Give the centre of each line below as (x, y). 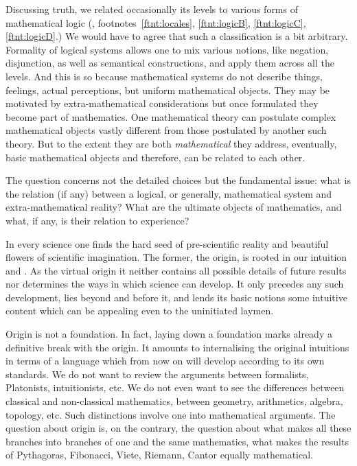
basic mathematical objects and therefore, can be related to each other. (156, 157)
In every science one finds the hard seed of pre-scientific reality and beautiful (167, 243)
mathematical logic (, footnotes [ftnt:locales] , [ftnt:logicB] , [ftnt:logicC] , (156, 22)
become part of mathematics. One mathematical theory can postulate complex (171, 116)
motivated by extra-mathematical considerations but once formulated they (162, 103)
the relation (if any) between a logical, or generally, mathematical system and (169, 193)
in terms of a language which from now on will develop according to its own (165, 361)
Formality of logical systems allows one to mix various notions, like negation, (167, 49)
